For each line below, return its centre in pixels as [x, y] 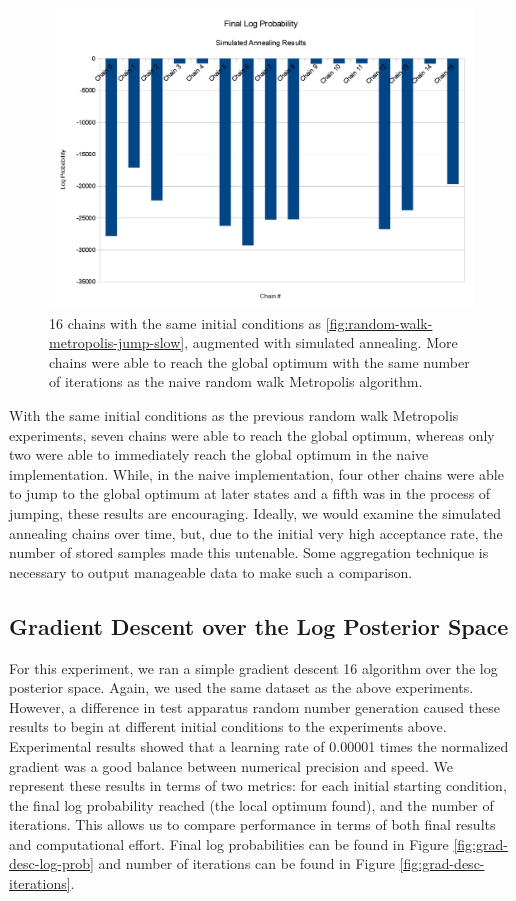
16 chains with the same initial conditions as [185, 322]
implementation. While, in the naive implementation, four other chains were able [256, 473]
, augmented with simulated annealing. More [321, 342]
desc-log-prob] [51, 863]
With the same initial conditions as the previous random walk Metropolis [234, 414]
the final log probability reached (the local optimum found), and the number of [251, 804]
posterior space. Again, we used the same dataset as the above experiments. [241, 687]
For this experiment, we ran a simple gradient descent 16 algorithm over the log [253, 667]
